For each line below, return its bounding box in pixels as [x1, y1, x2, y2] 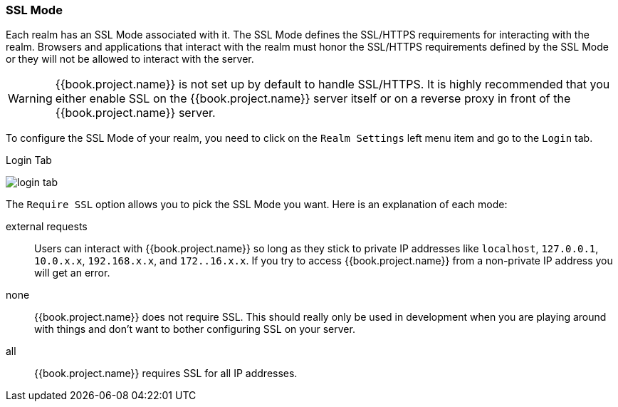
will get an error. [34, 267, 110, 279]
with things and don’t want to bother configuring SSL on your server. [34, 323, 355, 336]
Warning [8, 91, 53, 106]
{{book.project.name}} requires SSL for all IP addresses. [34, 367, 298, 380]
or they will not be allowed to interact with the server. [6, 53, 254, 66]
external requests [6, 220, 88, 233]
